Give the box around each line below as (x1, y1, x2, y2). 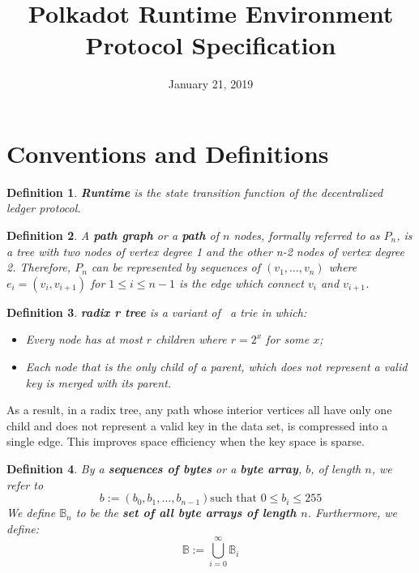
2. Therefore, (6, 259, 71, 276)
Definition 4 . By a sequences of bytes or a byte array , (6, 460, 302, 477)
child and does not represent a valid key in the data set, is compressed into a (6, 417, 388, 434)
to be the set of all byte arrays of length (75, 504, 297, 521)
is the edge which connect (179, 274, 304, 291)
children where (156, 331, 227, 348)
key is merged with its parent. (25, 374, 172, 391)
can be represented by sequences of (91, 259, 261, 276)
